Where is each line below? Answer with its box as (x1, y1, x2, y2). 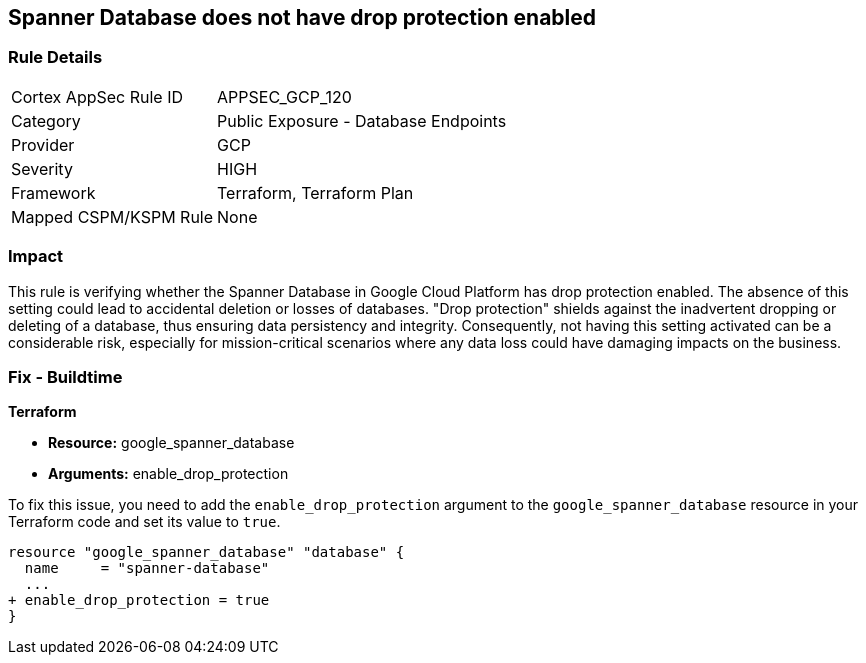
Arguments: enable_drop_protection (48, 465, 289, 483)
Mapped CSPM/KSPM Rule (11, 206, 214, 227)
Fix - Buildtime (8, 366, 123, 387)
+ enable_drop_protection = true (8, 592, 270, 609)
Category (11, 110, 81, 131)
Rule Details (8, 47, 103, 68)
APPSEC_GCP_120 (217, 86, 352, 107)
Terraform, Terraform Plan (217, 182, 414, 203)
